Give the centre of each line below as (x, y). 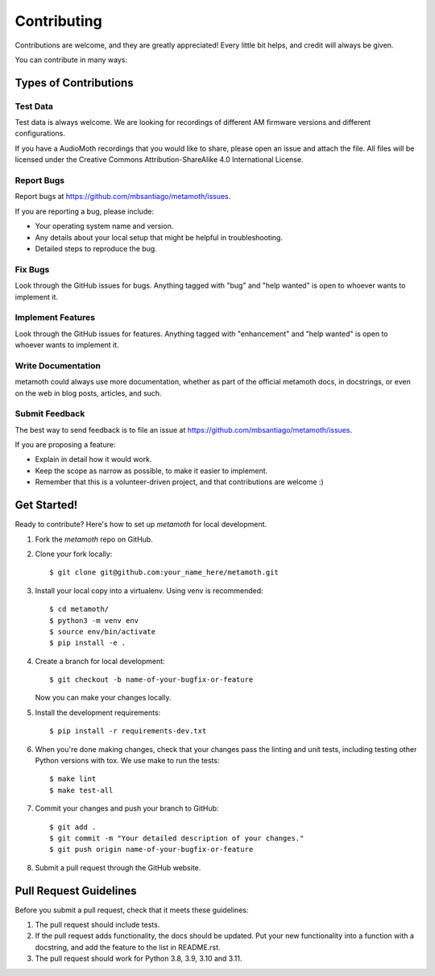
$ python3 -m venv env (94, 620)
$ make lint (73, 779)
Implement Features (55, 318)
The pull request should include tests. (97, 925)
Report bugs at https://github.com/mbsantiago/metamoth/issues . (123, 197)
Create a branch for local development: (100, 661)
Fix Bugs (32, 269)
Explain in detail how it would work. (93, 459)
